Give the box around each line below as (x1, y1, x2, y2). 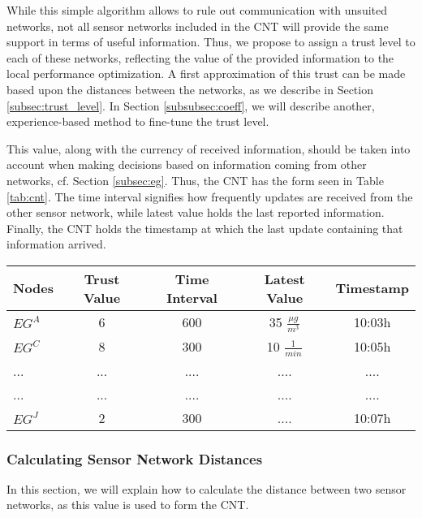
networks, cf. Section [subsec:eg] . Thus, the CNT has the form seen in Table (6, 171, 384, 188)
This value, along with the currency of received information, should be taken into (6, 140, 411, 157)
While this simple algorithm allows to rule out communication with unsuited (6, 2, 388, 18)
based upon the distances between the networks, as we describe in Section (6, 80, 373, 97)
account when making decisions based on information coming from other (6, 156, 367, 173)
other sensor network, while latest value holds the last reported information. (6, 204, 385, 221)
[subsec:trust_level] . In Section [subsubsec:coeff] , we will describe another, (6, 97, 375, 114)
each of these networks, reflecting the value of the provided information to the (6, 49, 394, 66)
